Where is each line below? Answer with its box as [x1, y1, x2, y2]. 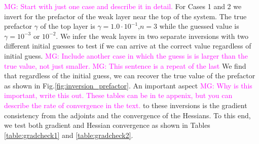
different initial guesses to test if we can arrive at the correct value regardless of [4, 40, 251, 51]
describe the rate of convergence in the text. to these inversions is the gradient [4, 100, 247, 110]
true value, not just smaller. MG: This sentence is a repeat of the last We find [4, 60, 246, 71]
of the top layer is [40, 21, 95, 31]
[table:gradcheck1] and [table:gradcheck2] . [4, 129, 133, 140]
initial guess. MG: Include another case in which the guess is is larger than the [4, 50, 248, 61]
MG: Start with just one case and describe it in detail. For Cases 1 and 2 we [4, 1, 242, 11]
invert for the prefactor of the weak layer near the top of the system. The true [4, 11, 247, 21]
